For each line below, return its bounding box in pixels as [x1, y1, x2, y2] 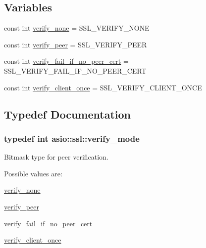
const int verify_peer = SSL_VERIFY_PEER [4, 39, 147, 49]
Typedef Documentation [4, 106, 131, 122]
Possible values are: [4, 168, 62, 178]
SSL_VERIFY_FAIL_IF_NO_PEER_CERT [4, 65, 147, 76]
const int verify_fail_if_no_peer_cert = [4, 56, 129, 66]
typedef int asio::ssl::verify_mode [4, 132, 140, 144]
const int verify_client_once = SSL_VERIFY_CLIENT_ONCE [4, 82, 202, 92]
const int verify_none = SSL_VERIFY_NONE [4, 23, 150, 33]
